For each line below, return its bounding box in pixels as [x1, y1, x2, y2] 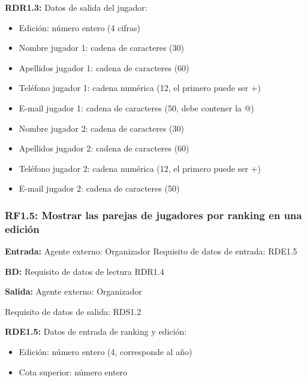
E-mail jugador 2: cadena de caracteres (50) [19, 182, 180, 195]
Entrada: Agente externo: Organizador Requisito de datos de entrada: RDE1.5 [5, 245, 297, 257]
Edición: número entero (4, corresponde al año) [19, 345, 192, 358]
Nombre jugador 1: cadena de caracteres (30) [19, 41, 184, 54]
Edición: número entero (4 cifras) [19, 21, 141, 34]
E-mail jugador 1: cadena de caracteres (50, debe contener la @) [19, 101, 254, 114]
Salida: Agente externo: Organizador [5, 285, 142, 298]
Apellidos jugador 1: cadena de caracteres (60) [19, 61, 189, 74]
